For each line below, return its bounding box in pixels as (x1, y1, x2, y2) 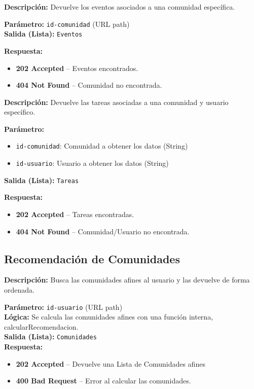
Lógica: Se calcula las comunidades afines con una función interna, (4, 311, 213, 322)
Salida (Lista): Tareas (4, 174, 79, 185)
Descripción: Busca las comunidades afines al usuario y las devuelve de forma (4, 274, 250, 285)
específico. (4, 107, 35, 117)
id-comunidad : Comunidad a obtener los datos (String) (16, 140, 188, 151)
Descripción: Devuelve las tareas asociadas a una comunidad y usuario (4, 96, 229, 107)
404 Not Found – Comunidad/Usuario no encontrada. (16, 226, 190, 236)
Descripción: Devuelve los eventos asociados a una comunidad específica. (4, 2, 235, 12)
